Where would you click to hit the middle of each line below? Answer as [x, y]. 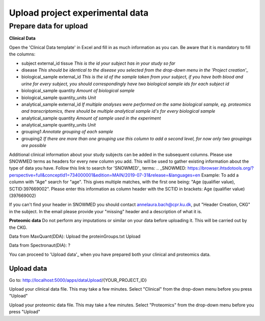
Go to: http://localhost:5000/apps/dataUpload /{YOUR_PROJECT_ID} [78, 280]
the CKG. [18, 227]
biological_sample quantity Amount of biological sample [78, 91]
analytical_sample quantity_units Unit [59, 125]
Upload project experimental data [79, 13]
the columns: [22, 54]
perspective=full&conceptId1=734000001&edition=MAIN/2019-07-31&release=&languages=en [105, 175]
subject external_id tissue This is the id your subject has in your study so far [98, 63]
